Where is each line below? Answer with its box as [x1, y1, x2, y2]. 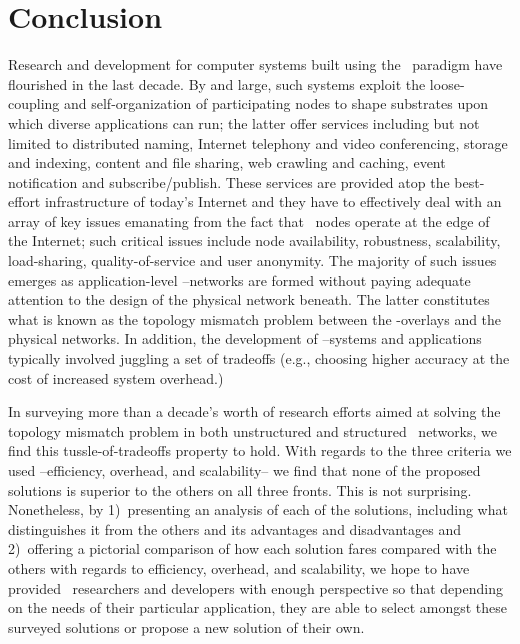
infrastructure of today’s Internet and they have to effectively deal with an [44, 191, 502, 212]
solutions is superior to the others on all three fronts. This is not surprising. [8, 479, 472, 500]
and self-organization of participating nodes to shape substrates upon [64, 93, 489, 114]
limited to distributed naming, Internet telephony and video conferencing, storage [8, 132, 508, 153]
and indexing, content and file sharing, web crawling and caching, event [8, 152, 446, 173]
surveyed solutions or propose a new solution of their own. [8, 616, 365, 637]
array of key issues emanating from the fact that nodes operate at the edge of [8, 210, 490, 231]
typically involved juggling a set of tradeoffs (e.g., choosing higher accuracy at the [8, 348, 510, 369]
